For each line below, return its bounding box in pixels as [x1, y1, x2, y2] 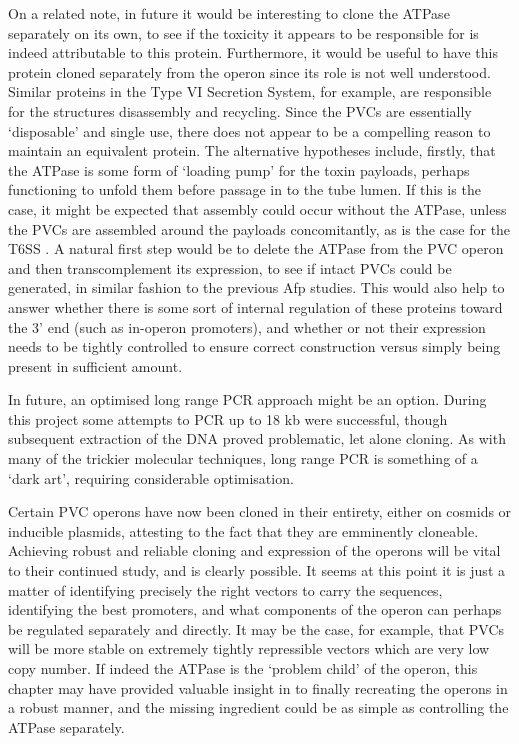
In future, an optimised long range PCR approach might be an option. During [8, 389, 487, 410]
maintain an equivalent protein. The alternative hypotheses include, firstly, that [8, 140, 496, 161]
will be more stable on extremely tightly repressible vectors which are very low [8, 638, 490, 659]
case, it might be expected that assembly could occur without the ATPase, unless [8, 198, 507, 219]
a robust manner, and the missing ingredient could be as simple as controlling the [8, 697, 509, 718]
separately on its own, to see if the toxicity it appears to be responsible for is [8, 22, 479, 43]
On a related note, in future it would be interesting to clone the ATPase [8, 3, 450, 23]
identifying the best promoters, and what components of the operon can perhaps [8, 599, 502, 620]
